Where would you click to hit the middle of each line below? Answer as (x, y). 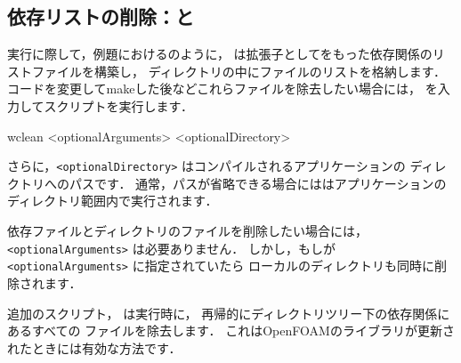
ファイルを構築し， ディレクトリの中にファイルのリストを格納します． (239, 71)
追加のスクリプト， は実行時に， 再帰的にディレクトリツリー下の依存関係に (229, 313)
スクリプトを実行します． (119, 105)
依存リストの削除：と (101, 16)
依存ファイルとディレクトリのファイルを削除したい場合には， (188, 231)
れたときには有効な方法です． (94, 347)
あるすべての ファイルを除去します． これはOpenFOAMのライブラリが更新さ (231, 331)
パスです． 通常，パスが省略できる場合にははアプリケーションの (258, 183)
